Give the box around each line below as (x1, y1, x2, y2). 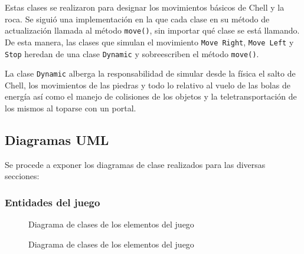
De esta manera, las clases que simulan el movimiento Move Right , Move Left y (5, 35, 294, 48)
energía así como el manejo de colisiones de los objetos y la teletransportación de (5, 90, 297, 103)
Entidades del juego (5, 194, 100, 209)
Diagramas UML (5, 130, 109, 149)
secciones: (5, 170, 40, 182)
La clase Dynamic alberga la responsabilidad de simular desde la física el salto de (5, 67, 296, 80)
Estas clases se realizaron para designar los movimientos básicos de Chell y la (5, 1, 285, 13)
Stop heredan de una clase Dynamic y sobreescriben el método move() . (5, 47, 259, 60)
